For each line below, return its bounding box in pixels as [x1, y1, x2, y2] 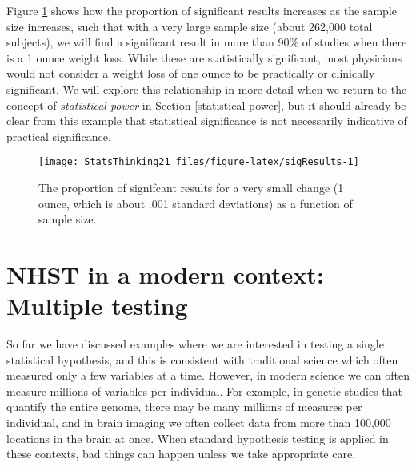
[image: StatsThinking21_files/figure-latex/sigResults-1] [38, 156, 359, 168]
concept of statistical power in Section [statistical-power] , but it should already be [6, 96, 406, 113]
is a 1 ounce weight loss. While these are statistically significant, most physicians [6, 49, 402, 66]
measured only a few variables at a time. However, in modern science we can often [6, 367, 410, 384]
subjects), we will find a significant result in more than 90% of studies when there [6, 34, 407, 50]
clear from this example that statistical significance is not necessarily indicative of [6, 112, 407, 129]
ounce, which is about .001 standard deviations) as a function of [38, 195, 353, 211]
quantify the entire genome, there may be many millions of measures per [6, 398, 362, 415]
